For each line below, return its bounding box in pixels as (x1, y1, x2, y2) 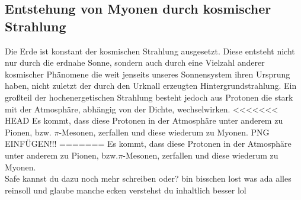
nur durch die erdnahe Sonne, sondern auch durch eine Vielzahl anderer (5, 56, 265, 69)
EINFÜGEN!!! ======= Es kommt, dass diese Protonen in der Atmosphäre (5, 137, 292, 150)
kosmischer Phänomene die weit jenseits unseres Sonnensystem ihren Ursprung (5, 67, 290, 80)
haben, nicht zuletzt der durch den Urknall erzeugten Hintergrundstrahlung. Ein (5, 79, 297, 92)
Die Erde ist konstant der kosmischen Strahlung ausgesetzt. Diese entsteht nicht (5, 44, 295, 57)
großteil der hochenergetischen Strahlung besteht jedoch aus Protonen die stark (5, 91, 293, 103)
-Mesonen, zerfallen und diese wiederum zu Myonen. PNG (59, 125, 270, 138)
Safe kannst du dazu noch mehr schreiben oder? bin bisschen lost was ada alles (5, 172, 292, 185)
